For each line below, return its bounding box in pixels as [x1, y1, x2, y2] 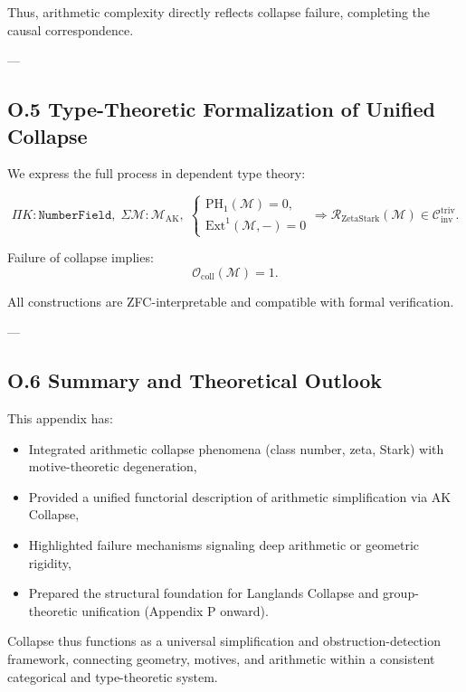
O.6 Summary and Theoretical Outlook [7, 366, 383, 394]
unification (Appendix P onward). [81, 601, 269, 620]
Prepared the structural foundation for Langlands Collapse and [28, 583, 379, 602]
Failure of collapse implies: [7, 248, 154, 267]
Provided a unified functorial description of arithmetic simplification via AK [28, 487, 452, 506]
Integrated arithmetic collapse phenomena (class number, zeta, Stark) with [28, 439, 444, 458]
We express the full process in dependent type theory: [7, 164, 306, 183]
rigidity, [28, 553, 71, 572]
